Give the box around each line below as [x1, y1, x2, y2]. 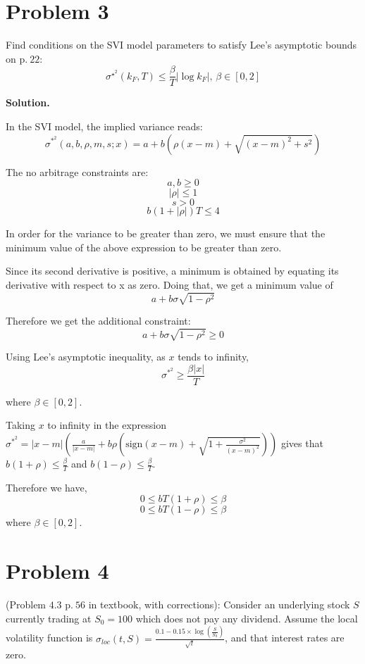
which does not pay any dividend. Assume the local [135, 610, 358, 625]
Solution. [6, 95, 50, 110]
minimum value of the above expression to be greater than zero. [6, 239, 282, 254]
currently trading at [6, 610, 92, 625]
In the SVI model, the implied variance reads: [6, 118, 203, 133]
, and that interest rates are [225, 630, 345, 645]
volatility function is [6, 630, 93, 645]
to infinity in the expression [47, 418, 166, 432]
